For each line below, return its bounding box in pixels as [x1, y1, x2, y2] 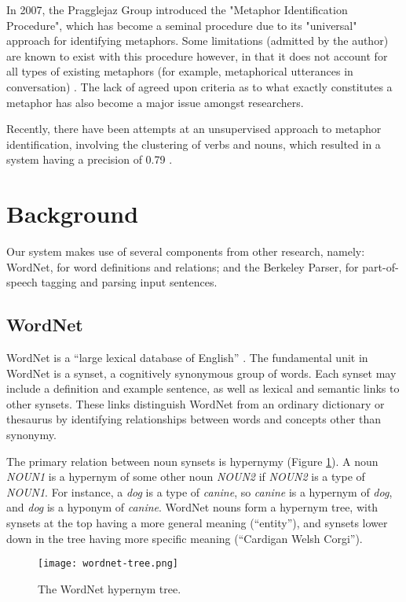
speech [6, 274, 38, 290]
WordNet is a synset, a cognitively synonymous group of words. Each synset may [6, 364, 397, 381]
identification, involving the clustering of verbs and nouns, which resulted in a [6, 135, 381, 152]
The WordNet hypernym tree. [38, 580, 181, 596]
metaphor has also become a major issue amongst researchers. [6, 94, 304, 110]
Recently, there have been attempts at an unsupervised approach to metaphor [6, 120, 382, 137]
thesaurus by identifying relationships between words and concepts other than [6, 411, 382, 427]
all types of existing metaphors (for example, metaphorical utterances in [6, 63, 353, 79]
